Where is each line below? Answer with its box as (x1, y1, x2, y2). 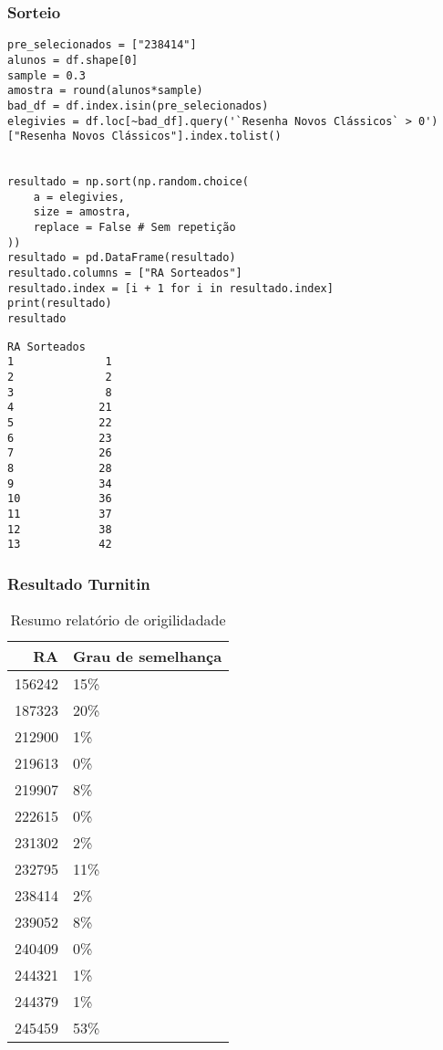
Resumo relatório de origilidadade (10, 609, 226, 631)
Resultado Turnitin (7, 572, 150, 594)
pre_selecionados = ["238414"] (7, 38, 197, 52)
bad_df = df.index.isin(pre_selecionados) (7, 99, 269, 112)
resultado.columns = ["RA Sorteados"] (7, 267, 242, 280)
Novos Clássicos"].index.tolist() (72, 130, 282, 143)
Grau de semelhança (73, 646, 222, 667)
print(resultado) (7, 297, 112, 310)
